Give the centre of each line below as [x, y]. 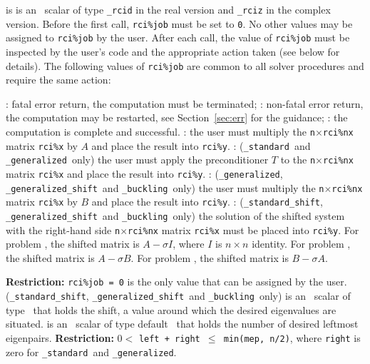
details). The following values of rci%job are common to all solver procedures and [185, 65]
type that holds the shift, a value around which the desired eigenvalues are [171, 309]
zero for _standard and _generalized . [91, 352]
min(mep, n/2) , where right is [292, 337]
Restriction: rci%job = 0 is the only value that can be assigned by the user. [176, 282]
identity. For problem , [301, 244]
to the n [298, 160]
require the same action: [58, 80]
